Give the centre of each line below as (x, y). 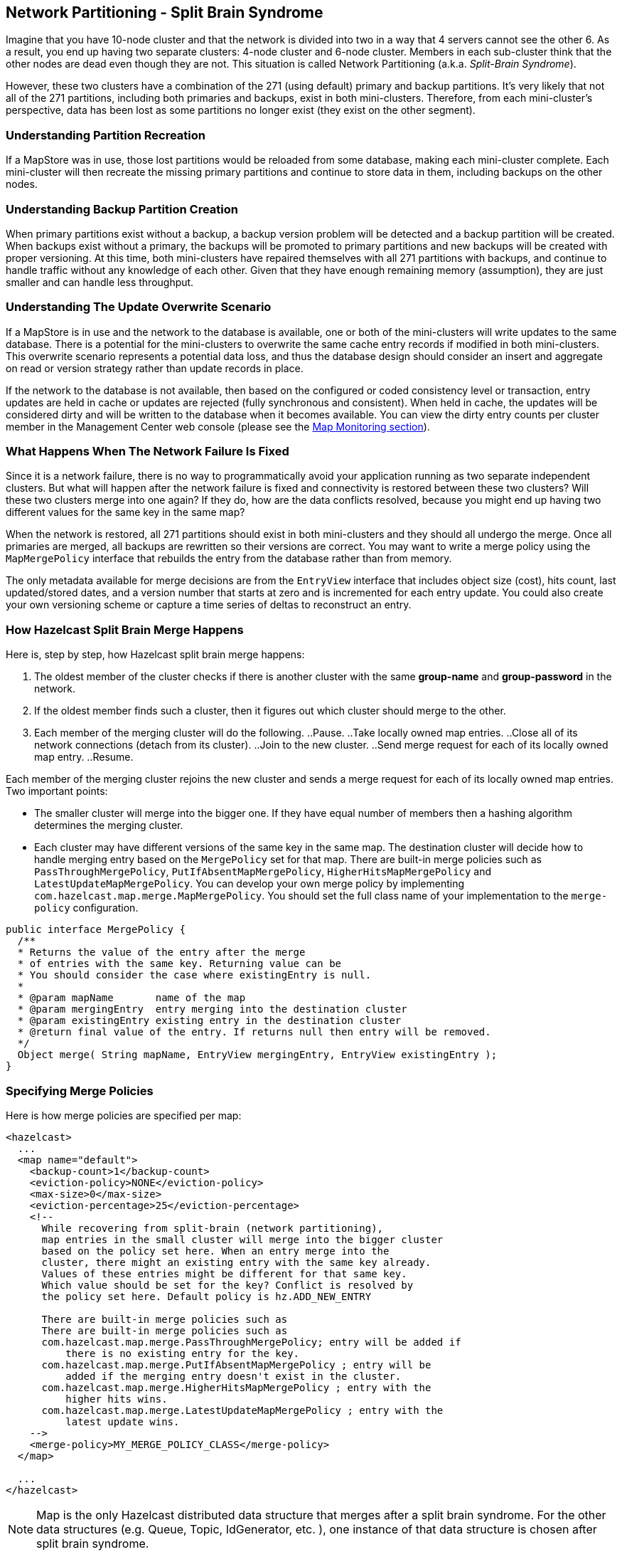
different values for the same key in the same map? (125, 512)
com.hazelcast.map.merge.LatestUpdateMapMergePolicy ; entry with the (242, 1410)
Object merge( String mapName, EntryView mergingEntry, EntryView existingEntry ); (257, 1055)
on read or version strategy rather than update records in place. (155, 368)
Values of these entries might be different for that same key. (224, 1273)
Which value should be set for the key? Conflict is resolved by (227, 1285)
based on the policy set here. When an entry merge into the (215, 1251)
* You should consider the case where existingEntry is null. (194, 975)
